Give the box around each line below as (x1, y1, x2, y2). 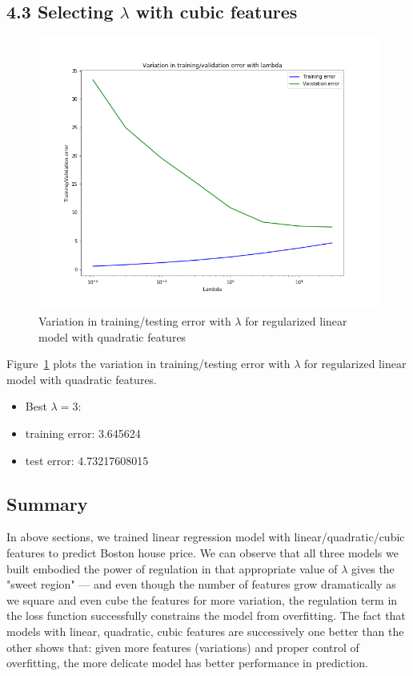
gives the (351, 560, 395, 577)
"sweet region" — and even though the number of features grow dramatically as (6, 576, 396, 593)
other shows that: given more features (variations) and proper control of (6, 638, 359, 655)
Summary (6, 491, 88, 516)
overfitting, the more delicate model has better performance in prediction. (6, 654, 368, 671)
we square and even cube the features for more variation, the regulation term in (6, 591, 398, 608)
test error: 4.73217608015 (25, 451, 149, 468)
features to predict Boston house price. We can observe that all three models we (6, 544, 399, 561)
